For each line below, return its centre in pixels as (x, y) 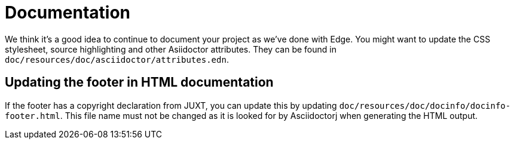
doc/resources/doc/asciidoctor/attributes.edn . (117, 59)
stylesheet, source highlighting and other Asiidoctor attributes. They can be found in (171, 49)
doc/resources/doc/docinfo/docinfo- (425, 105)
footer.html (33, 116)
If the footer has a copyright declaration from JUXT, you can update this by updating (171, 105)
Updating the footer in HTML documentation (139, 82)
